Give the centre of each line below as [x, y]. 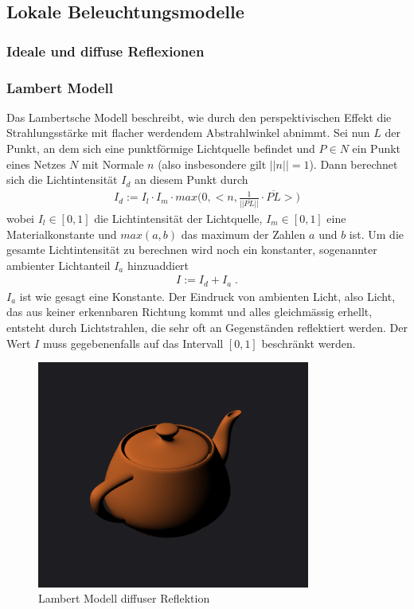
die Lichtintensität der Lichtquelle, [178, 218]
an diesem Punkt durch [191, 180]
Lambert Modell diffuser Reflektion [124, 598]
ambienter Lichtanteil [59, 265]
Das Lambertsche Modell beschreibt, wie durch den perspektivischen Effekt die [199, 117]
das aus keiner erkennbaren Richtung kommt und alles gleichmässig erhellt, [189, 312]
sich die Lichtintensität [62, 180]
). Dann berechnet [353, 164]
